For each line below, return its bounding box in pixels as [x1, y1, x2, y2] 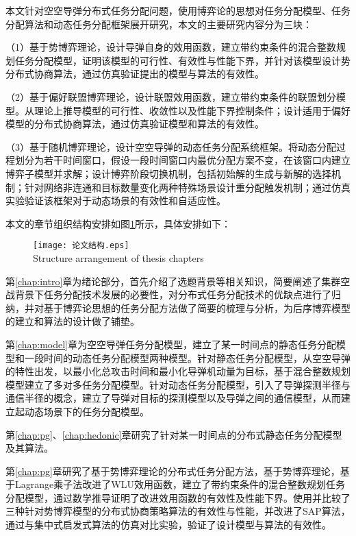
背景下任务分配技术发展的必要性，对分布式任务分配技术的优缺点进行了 [14, 287, 331, 302]
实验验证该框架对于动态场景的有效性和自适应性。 [5, 193, 226, 208]
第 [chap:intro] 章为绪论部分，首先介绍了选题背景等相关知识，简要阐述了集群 [5, 273, 341, 288]
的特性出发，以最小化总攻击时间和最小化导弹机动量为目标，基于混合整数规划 [5, 364, 351, 378]
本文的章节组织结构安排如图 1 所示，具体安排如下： [5, 216, 231, 230]
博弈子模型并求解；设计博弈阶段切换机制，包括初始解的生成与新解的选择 [5, 166, 331, 180]
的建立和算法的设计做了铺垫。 [5, 314, 140, 328]
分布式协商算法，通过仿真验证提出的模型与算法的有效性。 [5, 66, 264, 81]
